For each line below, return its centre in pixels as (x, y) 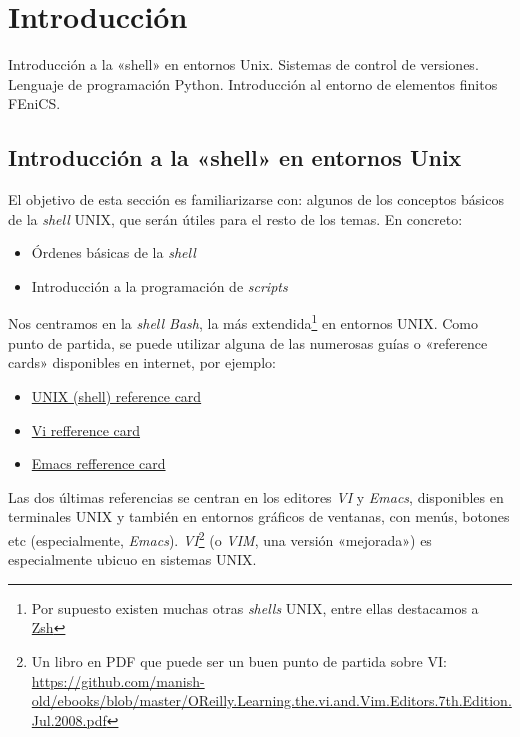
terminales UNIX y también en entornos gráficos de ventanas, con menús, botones (259, 516)
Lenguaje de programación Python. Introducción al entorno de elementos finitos (253, 83)
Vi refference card (86, 429)
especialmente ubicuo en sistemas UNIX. (132, 559)
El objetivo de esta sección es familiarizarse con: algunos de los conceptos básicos (256, 199)
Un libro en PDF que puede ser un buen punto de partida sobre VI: (239, 660)
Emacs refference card (98, 463)
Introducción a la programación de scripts (159, 285)
